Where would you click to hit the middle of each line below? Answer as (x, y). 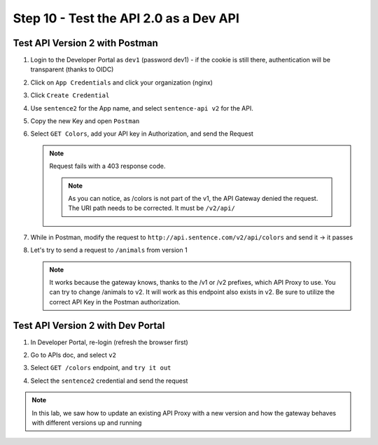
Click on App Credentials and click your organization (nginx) (122, 82)
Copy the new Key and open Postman (85, 121)
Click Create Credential (70, 95)
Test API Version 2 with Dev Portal (89, 325)
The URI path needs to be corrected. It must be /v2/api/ (152, 208)
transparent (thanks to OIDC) (72, 69)
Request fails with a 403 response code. (107, 166)
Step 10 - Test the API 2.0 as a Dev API (126, 18)
